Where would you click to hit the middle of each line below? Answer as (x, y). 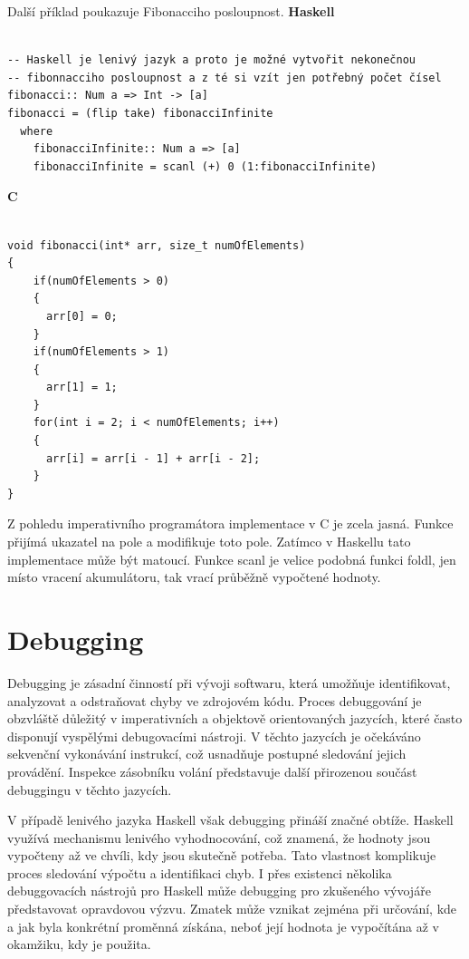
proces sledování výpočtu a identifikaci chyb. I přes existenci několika (200, 872)
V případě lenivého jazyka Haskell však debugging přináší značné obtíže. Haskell (230, 820)
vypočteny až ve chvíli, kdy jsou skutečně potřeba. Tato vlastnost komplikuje (222, 855)
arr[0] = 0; (81, 316)
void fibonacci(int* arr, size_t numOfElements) (157, 245)
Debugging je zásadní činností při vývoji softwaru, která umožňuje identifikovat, (229, 682)
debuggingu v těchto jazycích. (90, 789)
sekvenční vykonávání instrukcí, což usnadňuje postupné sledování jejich (207, 754)
